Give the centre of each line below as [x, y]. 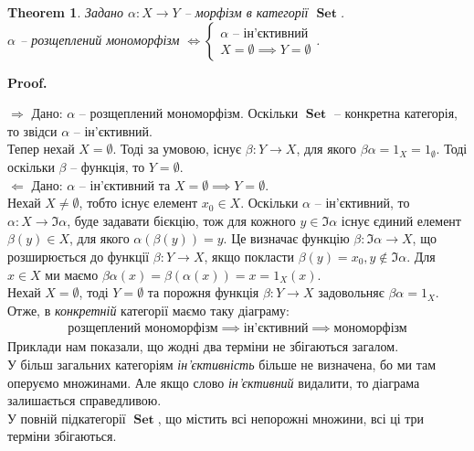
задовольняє [351, 292]
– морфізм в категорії [246, 12]
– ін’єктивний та [125, 184]
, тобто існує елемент [138, 203]
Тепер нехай [41, 149]
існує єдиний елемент [401, 220]
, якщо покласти [249, 256]
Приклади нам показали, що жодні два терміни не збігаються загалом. [203, 346]
